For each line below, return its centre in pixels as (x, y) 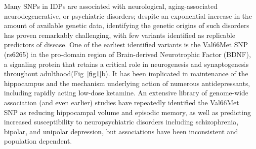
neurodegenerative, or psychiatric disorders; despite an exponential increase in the (128, 15)
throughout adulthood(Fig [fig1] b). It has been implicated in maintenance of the (126, 74)
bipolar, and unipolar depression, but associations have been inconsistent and (121, 131)
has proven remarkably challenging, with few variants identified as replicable (120, 35)
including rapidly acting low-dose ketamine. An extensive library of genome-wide (126, 93)
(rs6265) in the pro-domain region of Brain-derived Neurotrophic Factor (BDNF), (128, 54)
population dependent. (38, 141)
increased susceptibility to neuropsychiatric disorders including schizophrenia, (121, 122)
